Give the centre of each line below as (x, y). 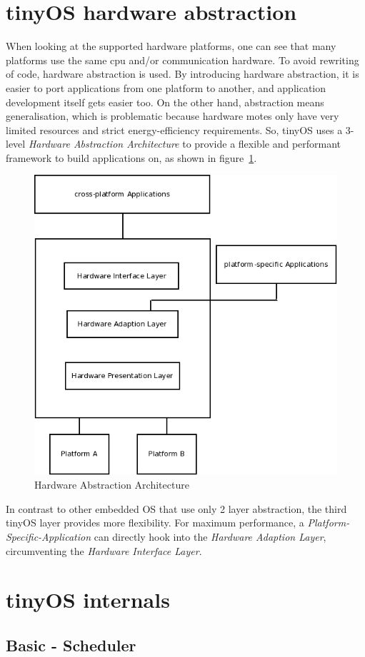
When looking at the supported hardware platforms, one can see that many (171, 46)
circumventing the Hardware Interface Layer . (104, 550)
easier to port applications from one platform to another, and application (166, 87)
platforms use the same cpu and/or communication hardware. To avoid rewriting (182, 60)
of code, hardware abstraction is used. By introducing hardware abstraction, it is (182, 74)
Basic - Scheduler (71, 645)
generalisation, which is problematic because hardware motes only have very (172, 116)
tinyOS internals (88, 600)
